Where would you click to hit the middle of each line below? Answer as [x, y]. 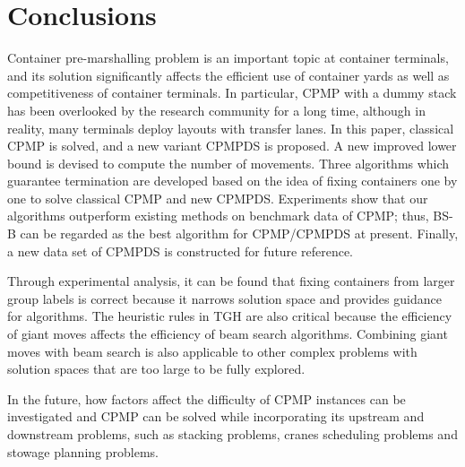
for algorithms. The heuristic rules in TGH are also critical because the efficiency [230, 316]
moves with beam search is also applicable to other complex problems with [212, 351]
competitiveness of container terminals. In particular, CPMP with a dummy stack [232, 93]
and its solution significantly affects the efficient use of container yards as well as [228, 75]
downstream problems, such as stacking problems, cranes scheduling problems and [232, 434]
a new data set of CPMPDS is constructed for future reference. [181, 251]
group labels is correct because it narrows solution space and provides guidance [224, 298]
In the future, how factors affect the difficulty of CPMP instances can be [207, 398]
